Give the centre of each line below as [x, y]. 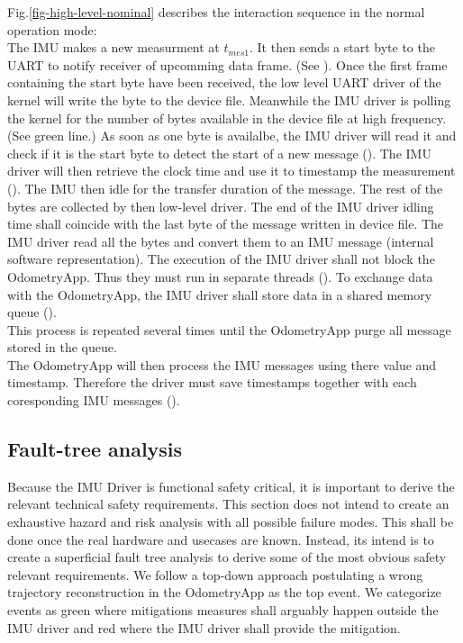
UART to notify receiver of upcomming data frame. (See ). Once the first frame [227, 64]
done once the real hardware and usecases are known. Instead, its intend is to [221, 539]
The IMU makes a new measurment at [113, 47]
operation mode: [52, 29]
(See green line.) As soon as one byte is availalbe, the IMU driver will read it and [232, 136]
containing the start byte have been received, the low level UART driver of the [224, 82]
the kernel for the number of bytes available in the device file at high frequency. [227, 118]
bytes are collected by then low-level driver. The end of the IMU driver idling [221, 206]
